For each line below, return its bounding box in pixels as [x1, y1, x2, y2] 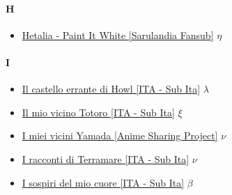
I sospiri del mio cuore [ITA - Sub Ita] [22, 175, 185, 189]
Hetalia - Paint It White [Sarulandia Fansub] [22, 27, 214, 42]
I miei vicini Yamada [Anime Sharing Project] [22, 128, 218, 143]
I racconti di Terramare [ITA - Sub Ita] [22, 151, 190, 166]
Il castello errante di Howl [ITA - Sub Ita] [22, 81, 201, 96]
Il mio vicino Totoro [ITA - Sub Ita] [22, 104, 175, 119]
